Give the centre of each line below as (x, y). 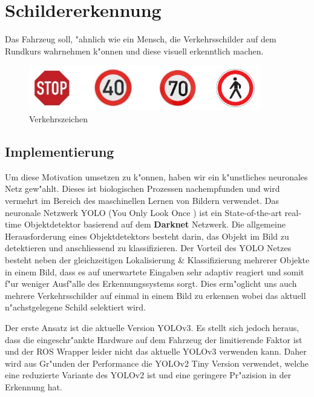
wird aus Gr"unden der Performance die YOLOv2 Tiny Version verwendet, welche (157, 363)
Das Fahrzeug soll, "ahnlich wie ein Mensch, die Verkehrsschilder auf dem (141, 39)
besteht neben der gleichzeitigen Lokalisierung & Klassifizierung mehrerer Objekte (157, 260)
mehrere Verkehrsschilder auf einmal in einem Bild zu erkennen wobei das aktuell (155, 295)
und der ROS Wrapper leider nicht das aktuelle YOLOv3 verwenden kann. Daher (156, 351)
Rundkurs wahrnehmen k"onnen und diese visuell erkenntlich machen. (134, 51)
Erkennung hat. (34, 386)
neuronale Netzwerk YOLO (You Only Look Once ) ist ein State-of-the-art (143, 212)
